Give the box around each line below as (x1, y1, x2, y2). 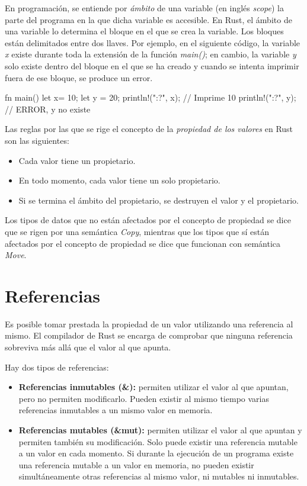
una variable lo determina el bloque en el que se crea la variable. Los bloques (5, 25, 284, 37)
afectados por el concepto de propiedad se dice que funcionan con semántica (5, 237, 281, 249)
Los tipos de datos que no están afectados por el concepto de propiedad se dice (5, 214, 291, 226)
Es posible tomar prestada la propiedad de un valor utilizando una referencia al (5, 317, 293, 330)
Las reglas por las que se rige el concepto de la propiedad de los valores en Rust (5, 123, 293, 135)
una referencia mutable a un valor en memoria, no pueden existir (18, 458, 254, 471)
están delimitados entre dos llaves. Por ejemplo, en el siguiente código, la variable (5, 36, 300, 49)
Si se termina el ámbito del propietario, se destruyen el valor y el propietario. (18, 194, 299, 206)
